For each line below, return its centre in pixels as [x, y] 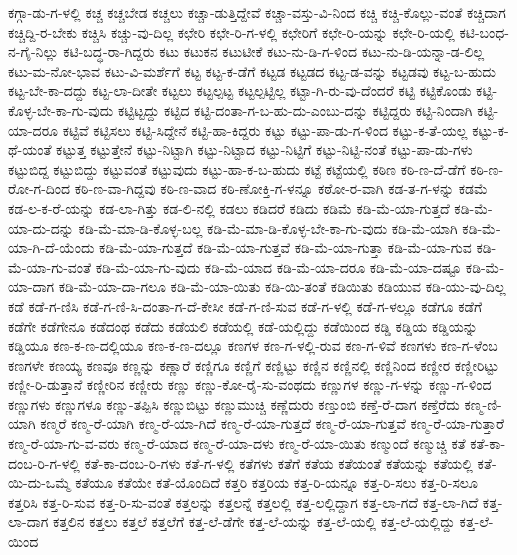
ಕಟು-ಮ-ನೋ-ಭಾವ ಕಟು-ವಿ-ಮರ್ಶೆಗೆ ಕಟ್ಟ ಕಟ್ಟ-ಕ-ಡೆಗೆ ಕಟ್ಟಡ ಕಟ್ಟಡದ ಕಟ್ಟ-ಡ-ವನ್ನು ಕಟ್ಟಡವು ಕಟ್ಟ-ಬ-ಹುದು [252, 70]
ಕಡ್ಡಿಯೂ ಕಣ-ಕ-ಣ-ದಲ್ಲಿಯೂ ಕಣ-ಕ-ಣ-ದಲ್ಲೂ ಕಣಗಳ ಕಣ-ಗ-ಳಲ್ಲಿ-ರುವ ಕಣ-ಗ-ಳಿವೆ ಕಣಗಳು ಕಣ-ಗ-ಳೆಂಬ [253, 345]
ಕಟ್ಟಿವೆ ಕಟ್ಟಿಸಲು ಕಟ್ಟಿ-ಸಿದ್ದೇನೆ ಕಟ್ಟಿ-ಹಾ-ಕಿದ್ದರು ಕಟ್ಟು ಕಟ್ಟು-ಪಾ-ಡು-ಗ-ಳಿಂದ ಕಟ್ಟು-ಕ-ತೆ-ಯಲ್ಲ [265, 129]
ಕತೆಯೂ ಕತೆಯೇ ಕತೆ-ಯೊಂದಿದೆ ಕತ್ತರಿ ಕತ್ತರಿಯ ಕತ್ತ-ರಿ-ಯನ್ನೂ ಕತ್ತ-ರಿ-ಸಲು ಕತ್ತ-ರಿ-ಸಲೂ [276, 482]
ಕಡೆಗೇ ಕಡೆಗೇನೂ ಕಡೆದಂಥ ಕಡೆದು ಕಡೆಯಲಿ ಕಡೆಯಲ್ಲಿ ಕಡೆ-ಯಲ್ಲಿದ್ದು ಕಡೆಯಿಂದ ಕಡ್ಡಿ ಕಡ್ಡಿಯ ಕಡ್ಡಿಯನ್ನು [243, 325]
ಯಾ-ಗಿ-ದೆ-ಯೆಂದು [51, 247]
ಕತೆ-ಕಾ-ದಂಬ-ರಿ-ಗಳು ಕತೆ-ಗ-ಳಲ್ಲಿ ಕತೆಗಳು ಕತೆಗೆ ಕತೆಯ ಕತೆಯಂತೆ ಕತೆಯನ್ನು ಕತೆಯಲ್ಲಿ [278, 462]
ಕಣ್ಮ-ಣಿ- [483, 403]
